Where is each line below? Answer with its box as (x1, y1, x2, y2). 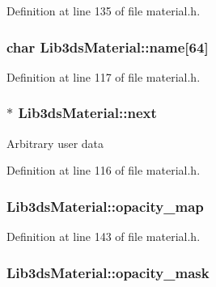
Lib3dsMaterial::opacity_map (6, 196, 204, 216)
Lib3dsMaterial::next (18, 103, 157, 123)
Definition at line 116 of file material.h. (6, 162, 201, 179)
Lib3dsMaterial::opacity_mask (6, 262, 210, 282)
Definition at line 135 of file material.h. (6, 2, 201, 19)
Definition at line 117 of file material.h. (6, 68, 201, 85)
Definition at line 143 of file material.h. (6, 228, 201, 245)
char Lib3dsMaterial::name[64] (6, 36, 209, 57)
